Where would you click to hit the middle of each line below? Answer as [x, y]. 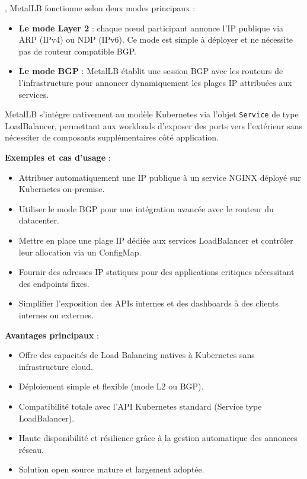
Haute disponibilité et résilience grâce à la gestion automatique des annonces [158, 438]
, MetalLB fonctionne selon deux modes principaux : [100, 8]
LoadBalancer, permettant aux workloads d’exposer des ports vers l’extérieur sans [154, 125]
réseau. [31, 449]
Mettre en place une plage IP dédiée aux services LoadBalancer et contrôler [156, 240]
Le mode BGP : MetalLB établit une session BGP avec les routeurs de [151, 71]
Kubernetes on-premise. [62, 189]
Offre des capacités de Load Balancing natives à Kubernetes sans [137, 355]
